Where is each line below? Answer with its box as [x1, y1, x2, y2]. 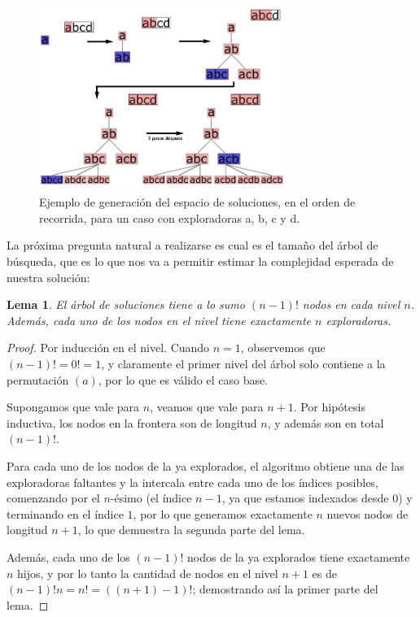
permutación [7, 371, 69, 388]
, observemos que [240, 339, 326, 356]
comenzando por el [7, 489, 100, 506]
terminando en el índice [7, 505, 124, 522]
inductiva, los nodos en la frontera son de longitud [7, 414, 257, 431]
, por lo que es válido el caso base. [98, 371, 269, 388]
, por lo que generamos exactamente [133, 505, 313, 522]
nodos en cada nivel [302, 296, 400, 313]
